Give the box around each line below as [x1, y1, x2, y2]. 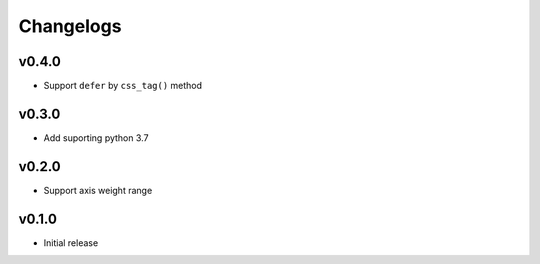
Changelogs [18, 15, 122, 37]
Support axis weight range [43, 184, 153, 196]
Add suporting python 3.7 [43, 131, 149, 144]
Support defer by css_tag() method [43, 80, 203, 92]
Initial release [43, 236, 99, 249]
